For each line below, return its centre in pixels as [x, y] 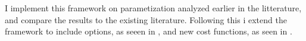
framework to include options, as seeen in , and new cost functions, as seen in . [149, 31]
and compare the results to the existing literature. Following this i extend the [146, 19]
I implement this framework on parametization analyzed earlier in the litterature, [153, 8]
